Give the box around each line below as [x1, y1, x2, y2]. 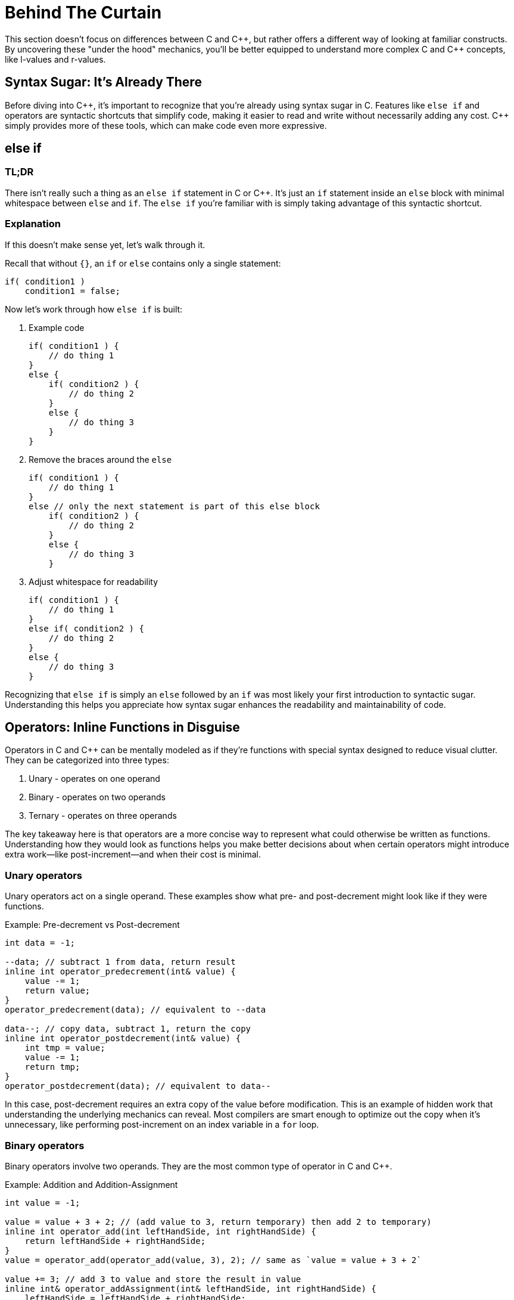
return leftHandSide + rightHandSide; [24, 1236, 206, 1246]
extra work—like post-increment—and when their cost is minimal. [5, 849, 261, 860]
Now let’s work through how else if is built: [5, 304, 183, 314]
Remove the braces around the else [29, 454, 172, 465]
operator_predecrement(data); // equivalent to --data [5, 1005, 266, 1015]
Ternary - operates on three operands [29, 810, 177, 821]
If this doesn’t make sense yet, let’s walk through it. [5, 239, 205, 250]
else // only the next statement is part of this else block [29, 501, 320, 511]
